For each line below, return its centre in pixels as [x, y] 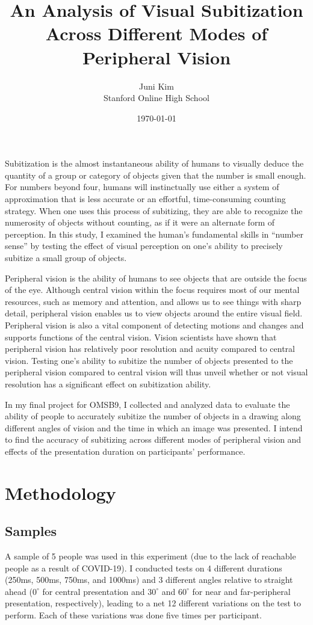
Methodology [60, 492]
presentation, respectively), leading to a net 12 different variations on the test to [153, 603]
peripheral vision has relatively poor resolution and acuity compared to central [150, 349]
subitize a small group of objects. [66, 258]
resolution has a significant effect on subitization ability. [108, 383]
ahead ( [19, 591]
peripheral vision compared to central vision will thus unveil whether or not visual [156, 372]
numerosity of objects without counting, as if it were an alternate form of [140, 222]
